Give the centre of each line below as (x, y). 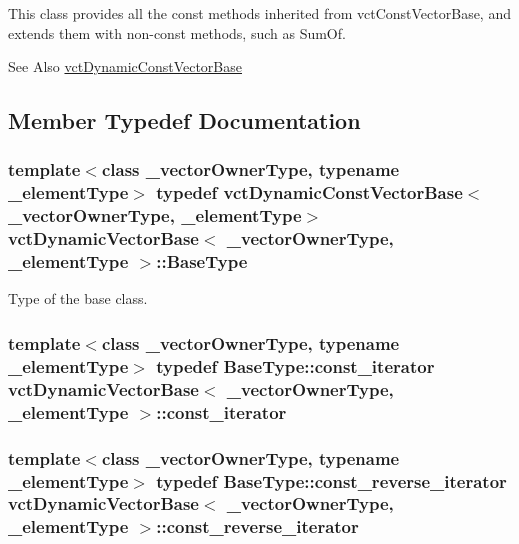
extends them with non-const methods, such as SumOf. (177, 32)
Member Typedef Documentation (184, 120)
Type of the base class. (78, 298)
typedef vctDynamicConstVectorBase (309, 192)
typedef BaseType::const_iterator (295, 365)
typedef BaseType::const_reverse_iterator (331, 480)
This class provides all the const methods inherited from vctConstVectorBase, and (259, 13)
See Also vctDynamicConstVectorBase (125, 66)
